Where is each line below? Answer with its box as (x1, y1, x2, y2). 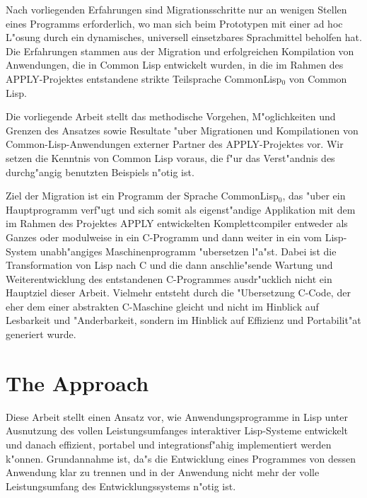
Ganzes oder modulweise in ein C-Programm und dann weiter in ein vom (6, 229, 322, 244)
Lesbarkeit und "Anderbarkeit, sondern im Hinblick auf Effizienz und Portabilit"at (6, 313, 361, 328)
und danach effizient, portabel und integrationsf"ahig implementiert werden (6, 436, 332, 451)
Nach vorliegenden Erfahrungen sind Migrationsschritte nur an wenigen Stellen (6, 2, 347, 16)
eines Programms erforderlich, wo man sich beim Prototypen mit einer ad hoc (6, 16, 343, 30)
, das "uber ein (282, 188, 346, 203)
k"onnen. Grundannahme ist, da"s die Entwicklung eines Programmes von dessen (6, 451, 356, 465)
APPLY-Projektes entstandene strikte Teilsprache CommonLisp (6, 71, 282, 86)
